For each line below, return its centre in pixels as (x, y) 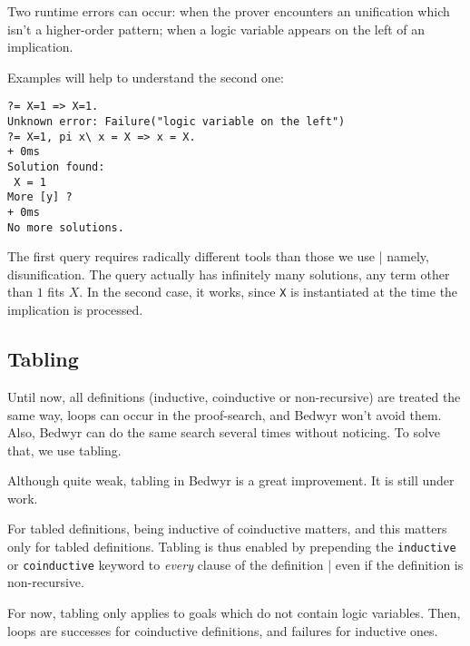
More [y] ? (40, 197)
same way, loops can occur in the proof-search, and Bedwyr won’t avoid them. (225, 414)
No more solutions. (66, 227)
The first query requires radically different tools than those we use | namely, (218, 256)
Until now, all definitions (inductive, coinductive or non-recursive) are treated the (234, 396)
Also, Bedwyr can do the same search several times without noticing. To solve (224, 432)
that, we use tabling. (64, 450)
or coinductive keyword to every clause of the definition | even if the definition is (235, 564)
